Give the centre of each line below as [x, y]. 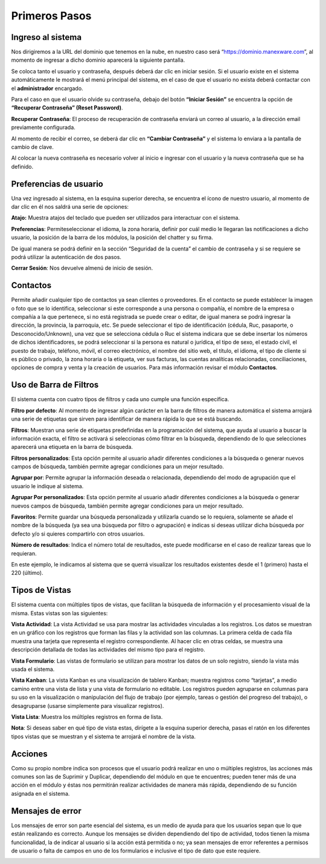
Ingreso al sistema [46, 37]
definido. [22, 166]
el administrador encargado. [47, 88]
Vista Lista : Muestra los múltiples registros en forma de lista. [87, 716]
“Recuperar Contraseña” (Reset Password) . [67, 108]
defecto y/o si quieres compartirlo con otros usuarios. [78, 534]
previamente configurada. [43, 128]
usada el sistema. [33, 669]
